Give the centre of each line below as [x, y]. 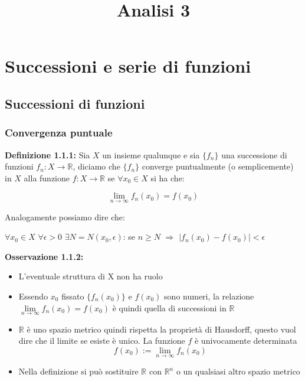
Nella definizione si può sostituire [78, 371]
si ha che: [168, 178]
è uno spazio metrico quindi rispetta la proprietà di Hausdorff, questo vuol [161, 329]
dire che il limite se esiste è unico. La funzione [102, 341]
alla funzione [47, 178]
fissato [73, 296]
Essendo [33, 296]
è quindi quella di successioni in [169, 307]
